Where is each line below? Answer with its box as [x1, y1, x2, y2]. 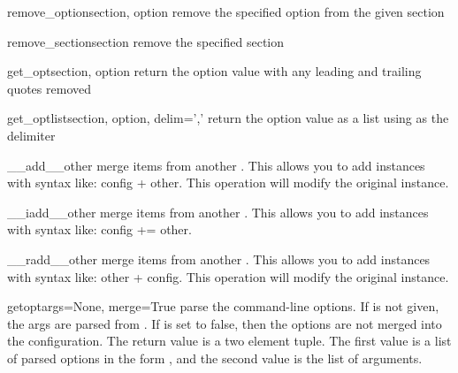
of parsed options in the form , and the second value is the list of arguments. [7, 348, 423, 367]
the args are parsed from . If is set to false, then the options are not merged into [7, 314, 442, 332]
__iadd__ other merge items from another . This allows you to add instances [7, 202, 429, 221]
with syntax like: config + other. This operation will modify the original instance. [7, 173, 449, 192]
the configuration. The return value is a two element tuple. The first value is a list [7, 331, 452, 350]
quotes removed [7, 79, 91, 97]
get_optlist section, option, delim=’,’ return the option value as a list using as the [7, 109, 449, 127]
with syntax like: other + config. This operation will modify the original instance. [7, 267, 449, 285]
